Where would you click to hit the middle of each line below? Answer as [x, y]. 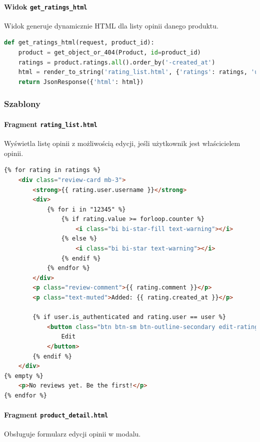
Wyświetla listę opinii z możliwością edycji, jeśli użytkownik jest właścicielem [122, 143]
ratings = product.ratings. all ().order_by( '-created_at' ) [117, 62]
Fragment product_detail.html [56, 415]
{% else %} [79, 239]
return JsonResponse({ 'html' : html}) [81, 82]
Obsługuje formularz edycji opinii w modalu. [72, 434]
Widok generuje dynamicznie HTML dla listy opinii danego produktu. [111, 25]
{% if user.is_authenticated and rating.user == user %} [129, 317]
